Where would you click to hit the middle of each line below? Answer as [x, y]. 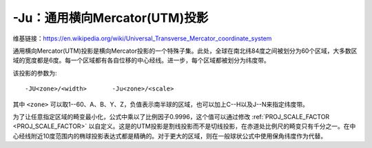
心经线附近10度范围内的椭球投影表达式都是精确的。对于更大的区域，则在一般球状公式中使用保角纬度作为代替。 [170, 136]
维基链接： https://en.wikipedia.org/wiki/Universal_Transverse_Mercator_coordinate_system [142, 38]
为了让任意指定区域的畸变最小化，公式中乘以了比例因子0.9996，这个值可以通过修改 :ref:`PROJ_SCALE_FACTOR [171, 116]
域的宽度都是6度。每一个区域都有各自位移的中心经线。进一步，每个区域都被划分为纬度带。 [141, 60]
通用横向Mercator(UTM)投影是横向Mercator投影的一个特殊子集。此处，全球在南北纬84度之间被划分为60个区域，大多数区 [185, 51]
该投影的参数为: [35, 73]
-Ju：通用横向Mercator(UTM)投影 [111, 18]
